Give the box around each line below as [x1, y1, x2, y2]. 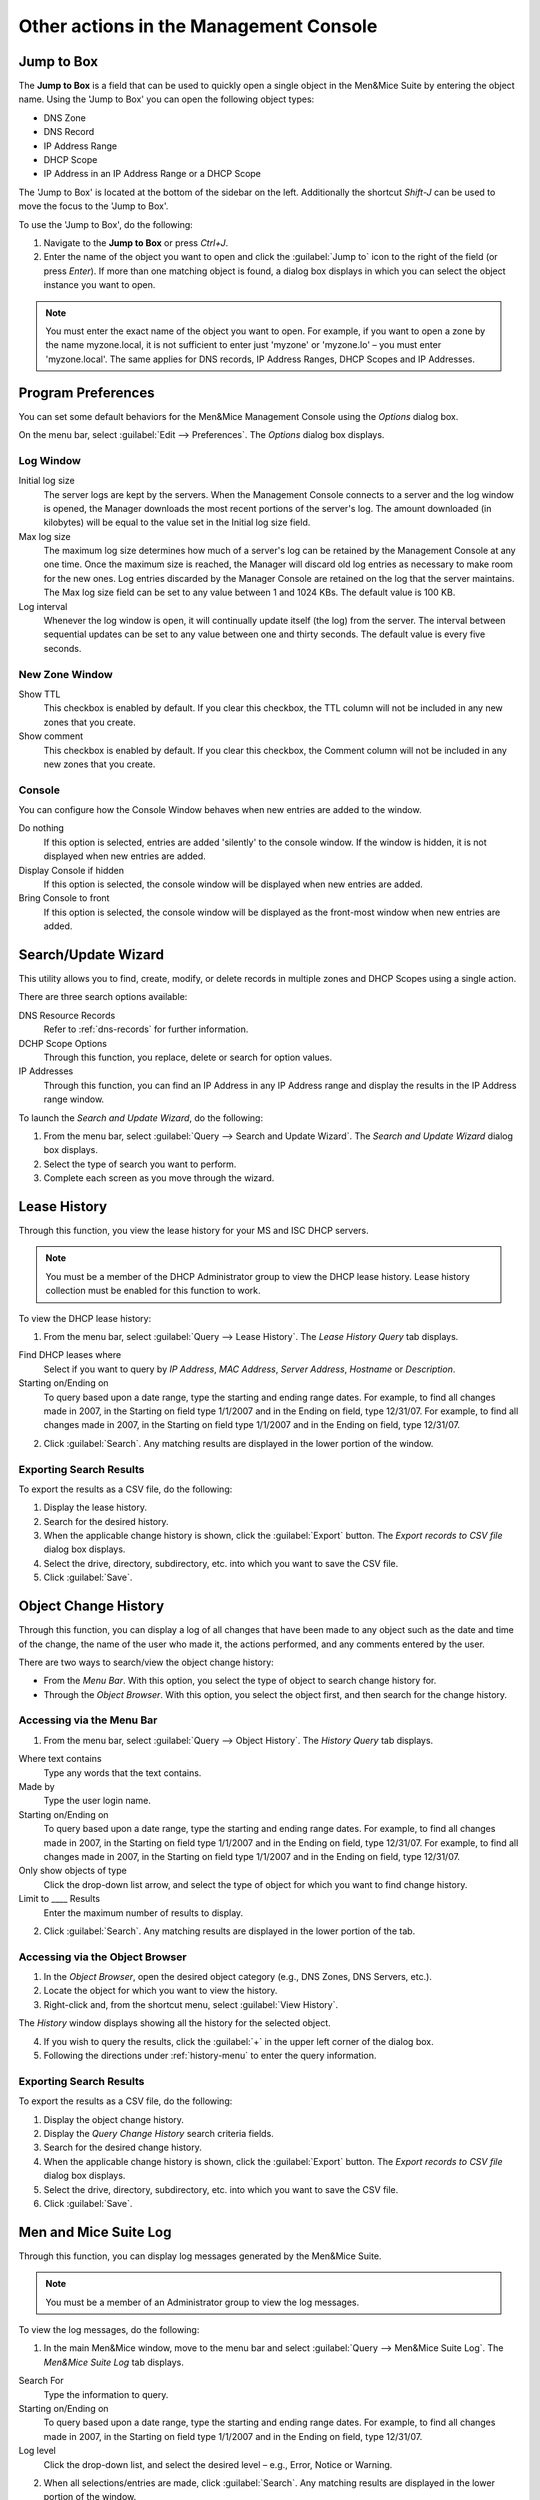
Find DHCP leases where [18, 1349, 122, 1361]
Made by [18, 1781, 55, 1793]
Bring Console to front [18, 892, 110, 904]
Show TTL [18, 688, 61, 700]
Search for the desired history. [43, 1515, 169, 1527]
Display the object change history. [43, 2113, 185, 2125]
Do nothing [18, 822, 65, 834]
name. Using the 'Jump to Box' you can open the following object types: [18, 93, 315, 105]
